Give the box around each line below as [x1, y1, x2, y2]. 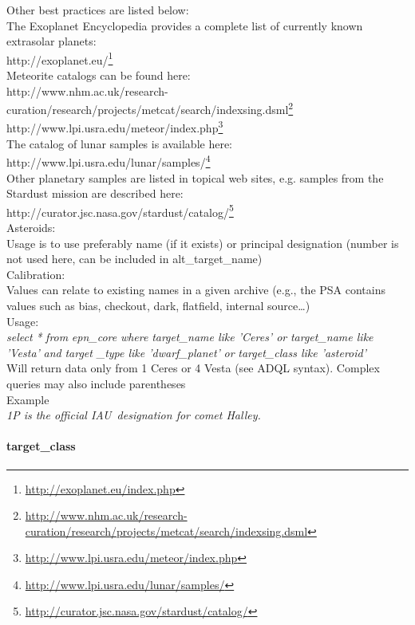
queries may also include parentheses [6, 375, 186, 391]
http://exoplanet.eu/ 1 [6, 49, 113, 68]
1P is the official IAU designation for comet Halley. [6, 407, 261, 423]
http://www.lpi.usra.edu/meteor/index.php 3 [6, 117, 223, 136]
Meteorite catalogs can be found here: [6, 67, 191, 84]
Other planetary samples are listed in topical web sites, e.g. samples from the [6, 169, 384, 186]
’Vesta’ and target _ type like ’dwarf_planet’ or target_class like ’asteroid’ [6, 344, 367, 360]
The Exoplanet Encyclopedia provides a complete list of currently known [6, 17, 363, 33]
